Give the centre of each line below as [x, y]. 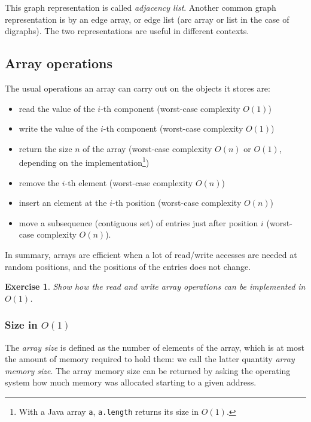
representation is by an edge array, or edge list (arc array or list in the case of [147, 19]
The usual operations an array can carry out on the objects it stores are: [138, 88]
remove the [39, 182]
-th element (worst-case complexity [129, 182]
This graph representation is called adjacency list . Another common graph [141, 7]
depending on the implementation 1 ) [84, 162]
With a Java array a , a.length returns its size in [109, 411]
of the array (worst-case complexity [147, 148]
